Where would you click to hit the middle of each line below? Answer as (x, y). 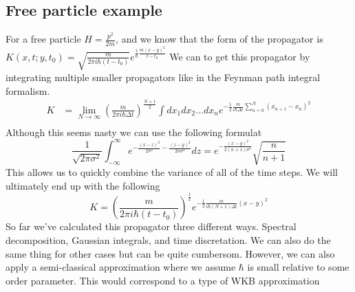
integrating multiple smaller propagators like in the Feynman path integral (163, 77)
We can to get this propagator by (240, 56)
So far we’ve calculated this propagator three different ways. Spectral (151, 226)
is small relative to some (298, 267)
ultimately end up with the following (83, 185)
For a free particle (43, 39)
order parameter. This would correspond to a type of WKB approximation (163, 280)
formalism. (28, 90)
